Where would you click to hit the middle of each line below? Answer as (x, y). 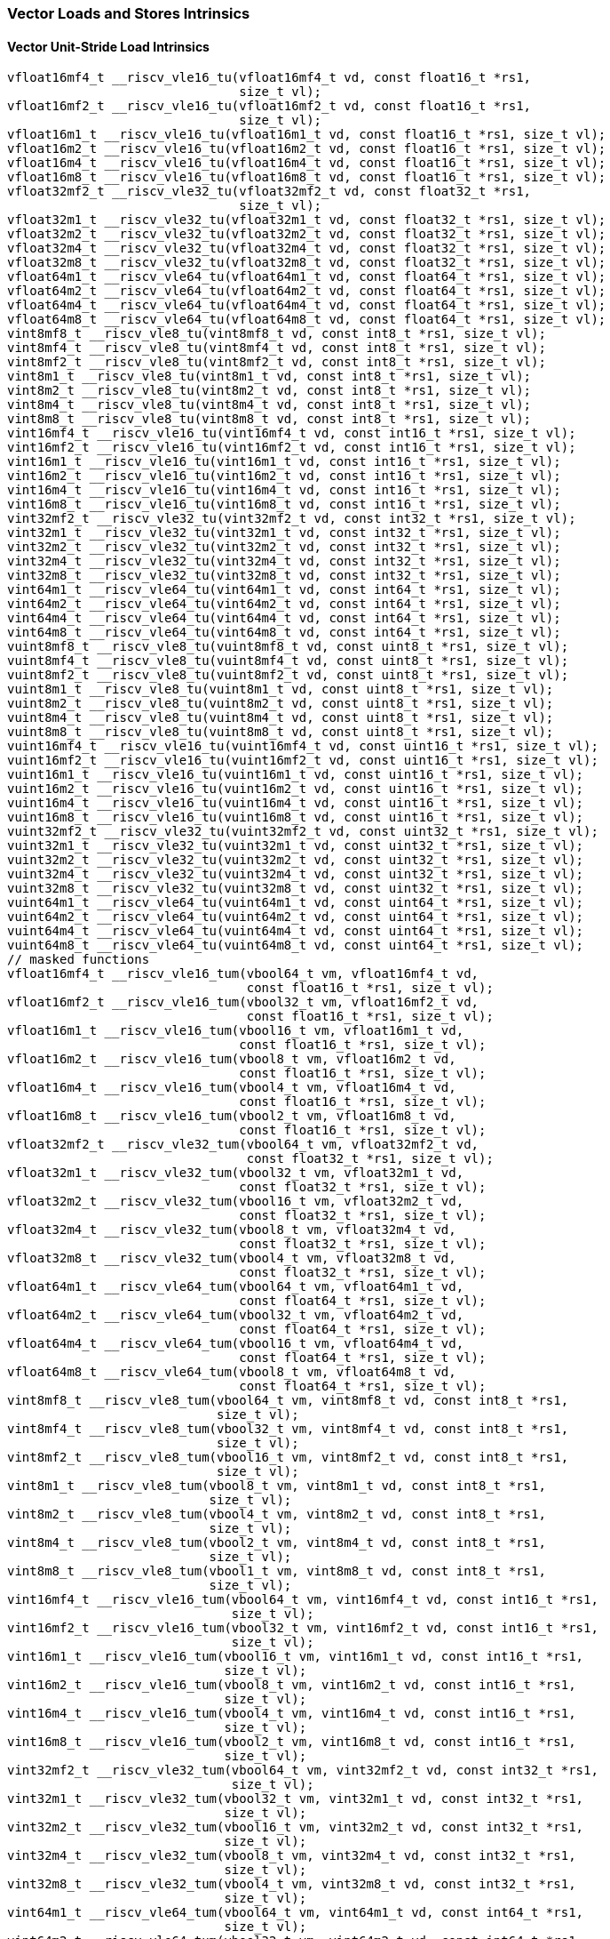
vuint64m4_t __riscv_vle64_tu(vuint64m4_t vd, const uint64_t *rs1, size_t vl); (296, 931)
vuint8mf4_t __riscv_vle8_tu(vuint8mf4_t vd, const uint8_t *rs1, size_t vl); (288, 661)
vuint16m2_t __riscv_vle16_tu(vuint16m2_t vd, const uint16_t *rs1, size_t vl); (296, 789)
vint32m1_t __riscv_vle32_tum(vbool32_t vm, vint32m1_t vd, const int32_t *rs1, (296, 1799)
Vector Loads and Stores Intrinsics (129, 13)
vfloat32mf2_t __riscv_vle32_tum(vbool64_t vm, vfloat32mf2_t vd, (243, 1145)
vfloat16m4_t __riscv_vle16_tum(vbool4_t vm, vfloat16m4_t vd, (232, 1088)
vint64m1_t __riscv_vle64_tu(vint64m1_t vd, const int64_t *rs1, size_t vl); (284, 590)
